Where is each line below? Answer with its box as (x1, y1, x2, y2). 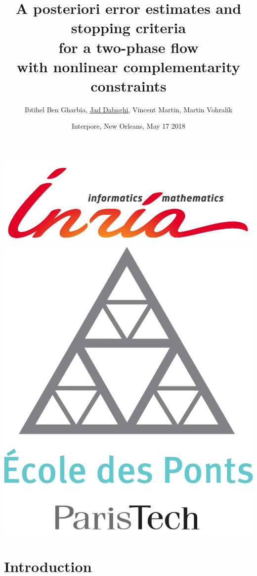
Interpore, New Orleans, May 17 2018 (71, 121, 186, 131)
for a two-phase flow (58, 37, 199, 57)
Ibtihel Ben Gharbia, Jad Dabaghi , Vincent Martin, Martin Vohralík (24, 104, 233, 114)
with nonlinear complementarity (17, 56, 240, 76)
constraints (90, 75, 167, 96)
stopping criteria (71, 17, 186, 38)
